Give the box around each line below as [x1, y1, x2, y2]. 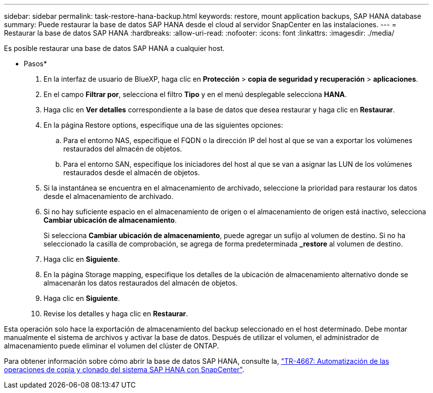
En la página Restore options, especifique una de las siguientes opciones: [43, 121, 283, 129]
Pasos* [24, 59, 47, 68]
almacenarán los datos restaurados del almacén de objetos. [43, 279, 238, 287]
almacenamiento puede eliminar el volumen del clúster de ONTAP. [4, 342, 219, 350]
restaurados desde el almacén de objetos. [63, 168, 200, 177]
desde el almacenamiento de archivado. [43, 192, 173, 200]
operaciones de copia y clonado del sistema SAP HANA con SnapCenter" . [4, 365, 245, 374]
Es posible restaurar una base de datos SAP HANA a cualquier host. [4, 44, 225, 52]
